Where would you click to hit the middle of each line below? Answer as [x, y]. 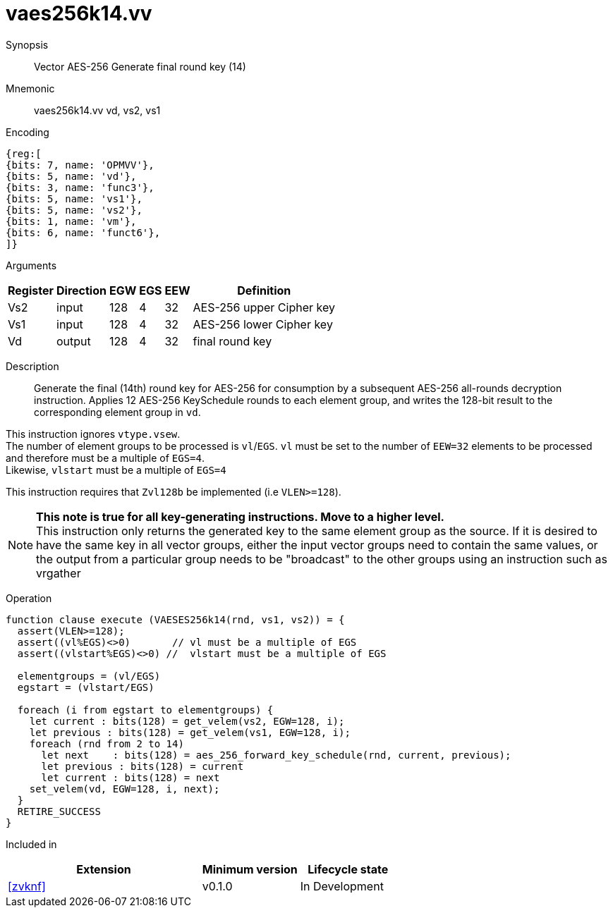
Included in [31, 844]
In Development [342, 886]
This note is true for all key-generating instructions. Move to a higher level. [240, 516]
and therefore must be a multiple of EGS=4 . [105, 458]
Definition [264, 290]
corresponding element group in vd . [117, 412]
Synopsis [27, 44]
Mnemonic [30, 88]
